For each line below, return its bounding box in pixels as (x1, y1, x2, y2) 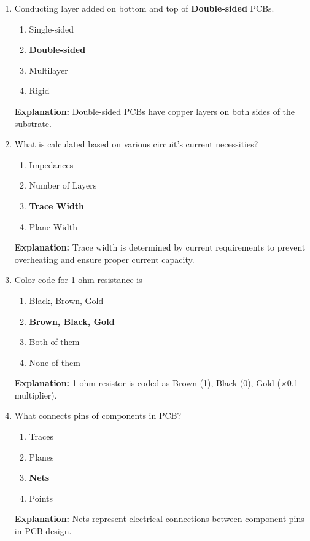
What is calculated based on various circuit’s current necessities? (14, 138, 258, 150)
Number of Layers (29, 179, 97, 192)
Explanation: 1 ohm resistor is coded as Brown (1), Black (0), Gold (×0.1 (14, 376, 298, 389)
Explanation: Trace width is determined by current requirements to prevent (14, 241, 306, 254)
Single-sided (29, 22, 74, 35)
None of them (29, 356, 80, 368)
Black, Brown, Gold (29, 294, 104, 306)
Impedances (29, 158, 74, 171)
